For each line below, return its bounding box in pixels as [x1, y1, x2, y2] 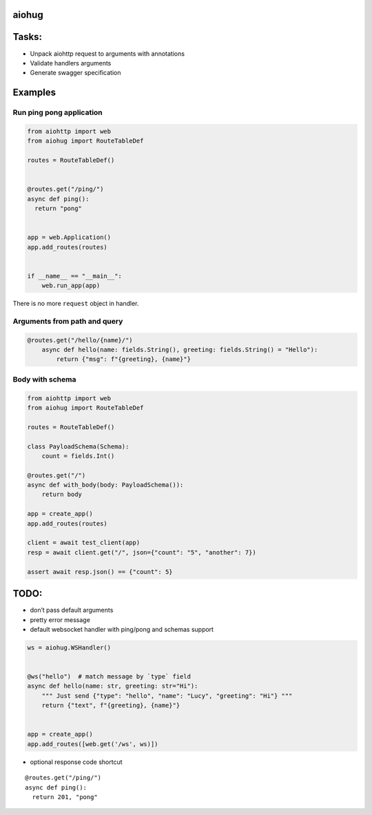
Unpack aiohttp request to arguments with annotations [30, 49, 185, 58]
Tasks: [12, 31, 43, 43]
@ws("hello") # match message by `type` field [27, 672, 191, 681]
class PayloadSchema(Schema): [27, 442, 130, 451]
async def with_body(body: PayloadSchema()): [27, 481, 184, 489]
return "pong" [34, 205, 83, 212]
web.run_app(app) [41, 282, 101, 289]
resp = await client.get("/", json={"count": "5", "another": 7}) [27, 548, 256, 556]
